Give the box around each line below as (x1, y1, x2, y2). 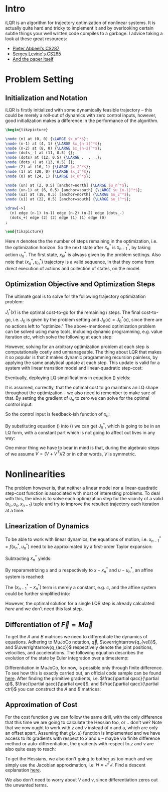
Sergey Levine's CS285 (12, 51, 61, 57)
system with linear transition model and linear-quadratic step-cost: (5, 365, 143, 371)
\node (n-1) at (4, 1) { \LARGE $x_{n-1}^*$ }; (5, 141, 102, 146)
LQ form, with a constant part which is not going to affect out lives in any (5, 429, 155, 435)
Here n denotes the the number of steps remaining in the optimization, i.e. (5, 238, 158, 244)
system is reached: (5, 574, 45, 580)
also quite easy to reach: (5, 746, 56, 752)
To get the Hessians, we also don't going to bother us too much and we (5, 755, 153, 761)
